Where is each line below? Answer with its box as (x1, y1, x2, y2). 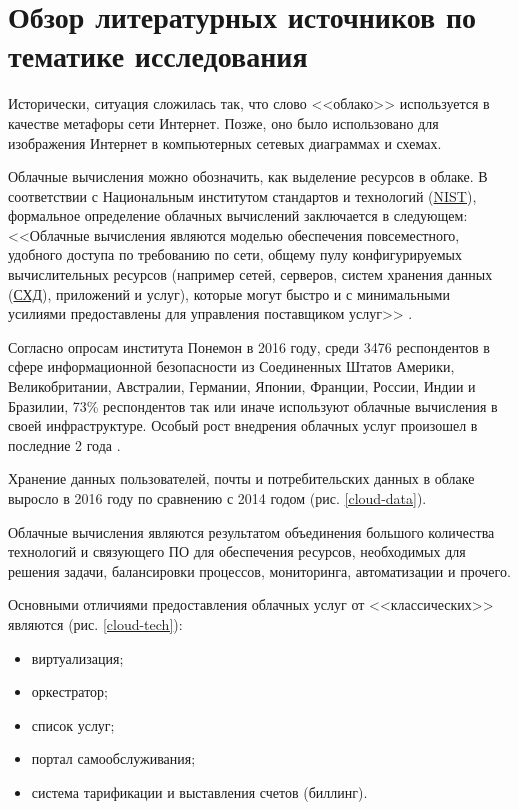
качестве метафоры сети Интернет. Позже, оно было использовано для (8, 112, 439, 133)
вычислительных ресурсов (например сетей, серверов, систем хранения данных (8, 264, 493, 285)
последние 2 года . (8, 434, 121, 455)
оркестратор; (31, 681, 108, 702)
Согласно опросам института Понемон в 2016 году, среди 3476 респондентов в (8, 336, 490, 357)
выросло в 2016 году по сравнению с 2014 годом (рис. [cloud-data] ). (8, 488, 427, 508)
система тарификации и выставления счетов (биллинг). (31, 781, 368, 802)
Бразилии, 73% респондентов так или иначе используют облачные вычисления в (8, 395, 498, 416)
